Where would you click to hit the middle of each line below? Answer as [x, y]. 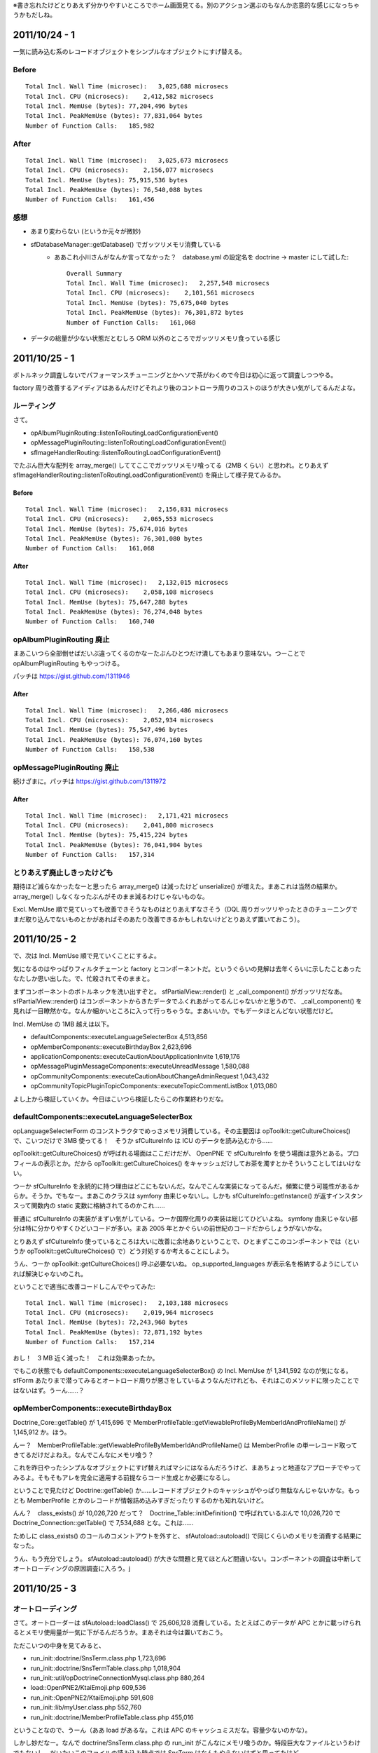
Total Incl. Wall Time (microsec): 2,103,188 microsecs [127, 1303]
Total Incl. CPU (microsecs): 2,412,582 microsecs [119, 96]
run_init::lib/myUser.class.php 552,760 [86, 1707]
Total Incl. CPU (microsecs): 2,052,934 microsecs [119, 720]
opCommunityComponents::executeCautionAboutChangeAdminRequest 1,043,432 [150, 1076]
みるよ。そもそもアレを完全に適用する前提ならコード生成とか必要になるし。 [123, 1477]
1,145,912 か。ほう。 [42, 1432]
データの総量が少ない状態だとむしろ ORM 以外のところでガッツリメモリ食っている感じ [156, 338]
